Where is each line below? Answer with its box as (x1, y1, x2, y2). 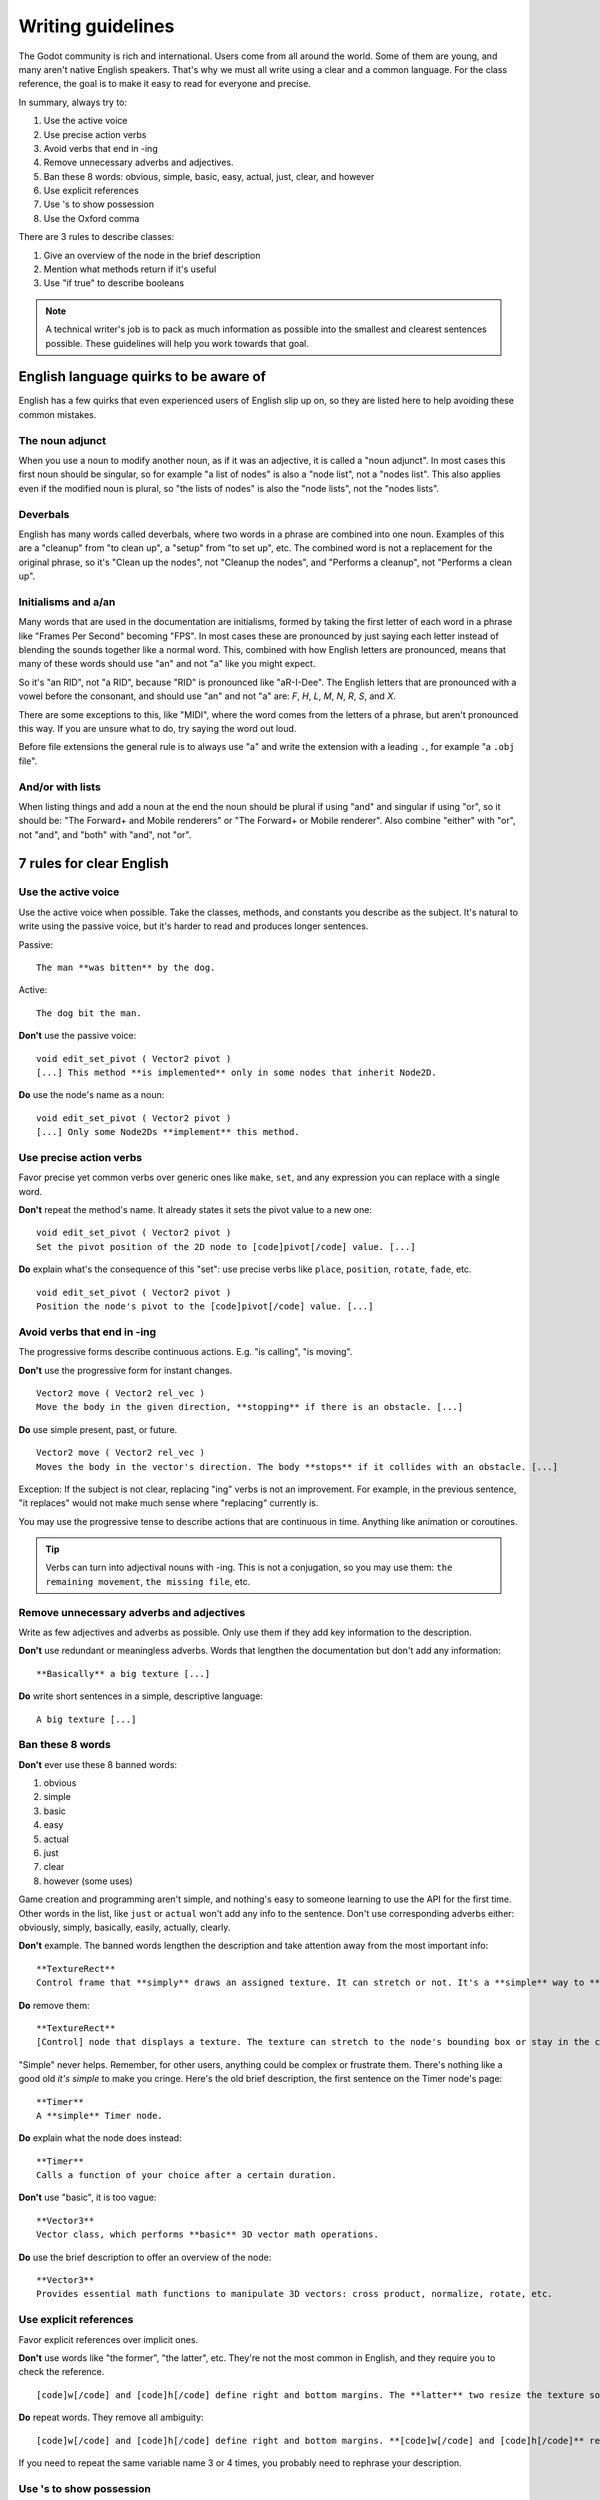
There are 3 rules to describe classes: (18, 231, 175, 243)
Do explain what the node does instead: (18, 2132, 182, 2144)
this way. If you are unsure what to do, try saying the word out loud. (18, 722, 297, 734)
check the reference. (18, 2366, 105, 2378)
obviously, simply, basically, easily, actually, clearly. (18, 1921, 231, 1933)
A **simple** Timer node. (36, 2110, 164, 2121)
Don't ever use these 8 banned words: (18, 1758, 178, 1770)
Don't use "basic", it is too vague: (18, 2191, 157, 2204)
